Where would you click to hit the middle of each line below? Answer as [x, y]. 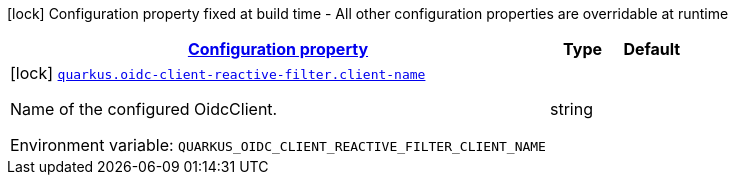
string [571, 109]
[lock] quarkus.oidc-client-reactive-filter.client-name [218, 73]
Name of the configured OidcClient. [144, 109]
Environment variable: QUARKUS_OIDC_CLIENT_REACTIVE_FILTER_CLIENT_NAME [278, 145]
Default [652, 49]
